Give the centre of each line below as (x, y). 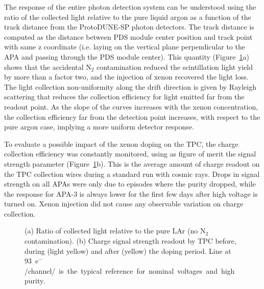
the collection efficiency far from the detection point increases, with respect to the (132, 116)
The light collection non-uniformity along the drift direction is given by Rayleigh (130, 86)
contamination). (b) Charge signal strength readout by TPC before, (130, 241)
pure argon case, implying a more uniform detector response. (99, 127)
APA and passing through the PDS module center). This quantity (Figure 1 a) (127, 56)
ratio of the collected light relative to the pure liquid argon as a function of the (128, 17)
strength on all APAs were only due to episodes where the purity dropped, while (130, 184)
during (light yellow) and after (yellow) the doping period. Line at (128, 251)
